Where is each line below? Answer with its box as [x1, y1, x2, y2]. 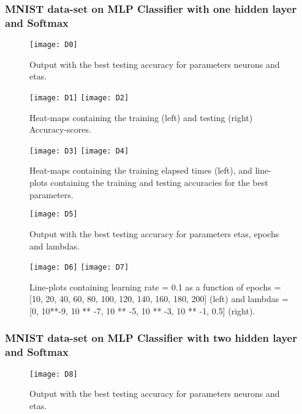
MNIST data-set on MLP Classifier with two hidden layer [5, 330, 297, 346]
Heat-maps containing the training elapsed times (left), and [29, 164, 252, 177]
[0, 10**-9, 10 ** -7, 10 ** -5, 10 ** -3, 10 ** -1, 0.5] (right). [29, 304, 255, 317]
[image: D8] [29, 369, 78, 379]
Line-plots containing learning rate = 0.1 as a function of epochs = [29, 280, 281, 293]
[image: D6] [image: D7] [29, 263, 129, 272]
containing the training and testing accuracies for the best [50, 176, 268, 189]
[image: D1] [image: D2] [29, 93, 129, 102]
